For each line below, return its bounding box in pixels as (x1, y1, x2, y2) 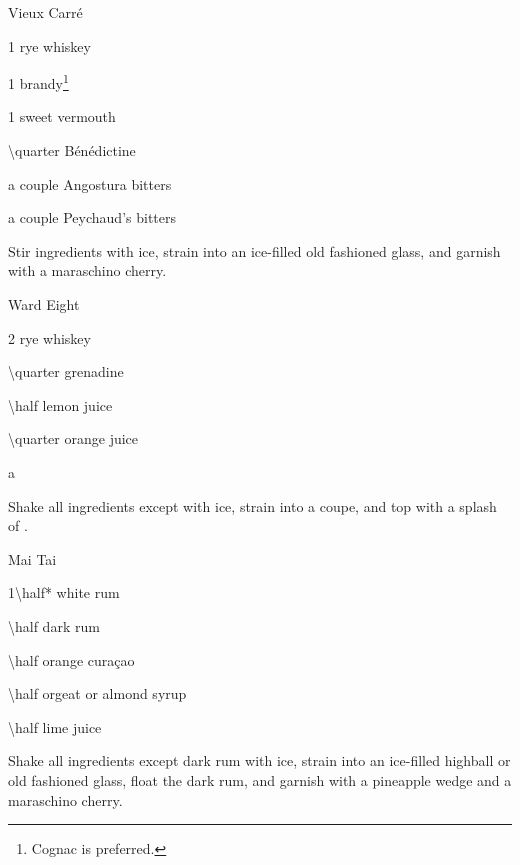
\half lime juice (8, 716, 102, 737)
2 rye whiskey (8, 327, 91, 348)
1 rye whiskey (8, 35, 91, 56)
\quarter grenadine (8, 361, 124, 382)
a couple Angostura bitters (8, 173, 172, 194)
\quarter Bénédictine (8, 140, 136, 161)
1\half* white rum (8, 582, 120, 603)
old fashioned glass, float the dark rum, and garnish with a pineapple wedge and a (8, 769, 512, 790)
